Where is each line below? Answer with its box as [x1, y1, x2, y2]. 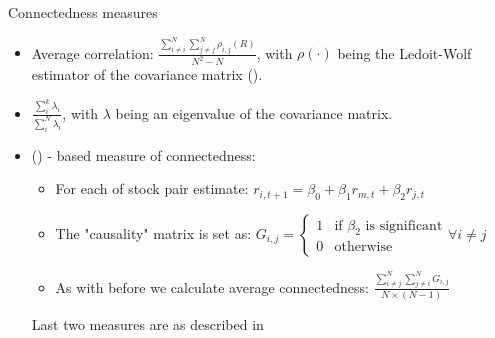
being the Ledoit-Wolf [337, 42, 472, 63]
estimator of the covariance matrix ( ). [31, 64, 263, 85]
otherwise [334, 240, 393, 255]
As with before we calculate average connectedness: [55, 276, 369, 297]
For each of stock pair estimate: [55, 178, 249, 199]
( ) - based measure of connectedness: [31, 144, 256, 165]
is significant [365, 218, 443, 233]
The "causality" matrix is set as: [55, 222, 252, 243]
